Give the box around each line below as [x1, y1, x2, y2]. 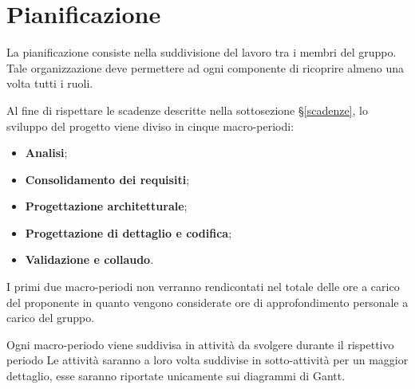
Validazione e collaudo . [25, 251, 154, 268]
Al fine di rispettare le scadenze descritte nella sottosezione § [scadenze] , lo [6, 101, 368, 118]
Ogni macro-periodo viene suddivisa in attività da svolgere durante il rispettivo [6, 336, 394, 352]
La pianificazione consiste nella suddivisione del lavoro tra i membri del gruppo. [6, 44, 397, 61]
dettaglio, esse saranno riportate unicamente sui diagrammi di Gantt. [6, 367, 346, 384]
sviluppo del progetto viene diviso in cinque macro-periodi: [6, 117, 294, 134]
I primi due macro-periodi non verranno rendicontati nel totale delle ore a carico [6, 278, 400, 295]
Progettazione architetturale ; [25, 198, 188, 214]
